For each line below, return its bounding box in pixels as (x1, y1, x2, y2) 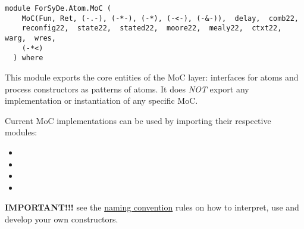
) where (13, 54, 43, 63)
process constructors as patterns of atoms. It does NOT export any (5, 82, 249, 95)
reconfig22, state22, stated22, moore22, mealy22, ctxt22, (21, 24, 282, 33)
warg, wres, (5, 33, 56, 42)
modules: (5, 126, 37, 138)
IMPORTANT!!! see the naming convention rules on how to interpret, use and (5, 201, 299, 213)
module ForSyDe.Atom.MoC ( (5, 4, 111, 13)
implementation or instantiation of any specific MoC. (5, 94, 198, 107)
